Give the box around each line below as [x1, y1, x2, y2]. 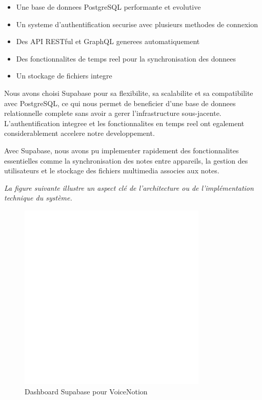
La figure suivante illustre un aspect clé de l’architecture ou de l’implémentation [4, 182, 254, 193]
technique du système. [4, 192, 72, 203]
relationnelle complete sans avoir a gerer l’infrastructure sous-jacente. [4, 108, 221, 118]
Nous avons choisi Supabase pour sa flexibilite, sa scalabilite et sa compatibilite [4, 87, 253, 98]
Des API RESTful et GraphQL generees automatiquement [16, 36, 200, 47]
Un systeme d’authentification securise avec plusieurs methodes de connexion [16, 18, 258, 29]
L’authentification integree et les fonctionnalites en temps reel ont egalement [4, 117, 245, 128]
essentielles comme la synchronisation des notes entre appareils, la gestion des [4, 155, 248, 166]
